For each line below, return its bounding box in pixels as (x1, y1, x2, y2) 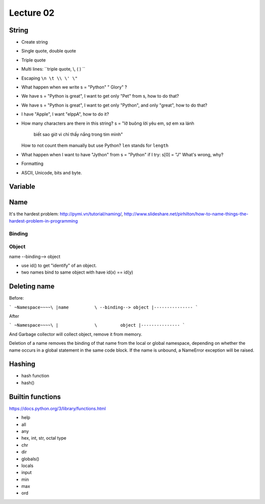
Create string (21, 39, 48, 45)
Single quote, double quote (21, 48, 76, 54)
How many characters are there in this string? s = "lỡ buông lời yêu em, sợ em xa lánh (21, 120, 194, 126)
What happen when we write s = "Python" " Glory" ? (21, 84, 128, 90)
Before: (9, 295, 24, 301)
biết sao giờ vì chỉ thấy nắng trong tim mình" (33, 131, 123, 137)
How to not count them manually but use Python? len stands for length (21, 142, 169, 148)
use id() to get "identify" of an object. (21, 262, 97, 268)
